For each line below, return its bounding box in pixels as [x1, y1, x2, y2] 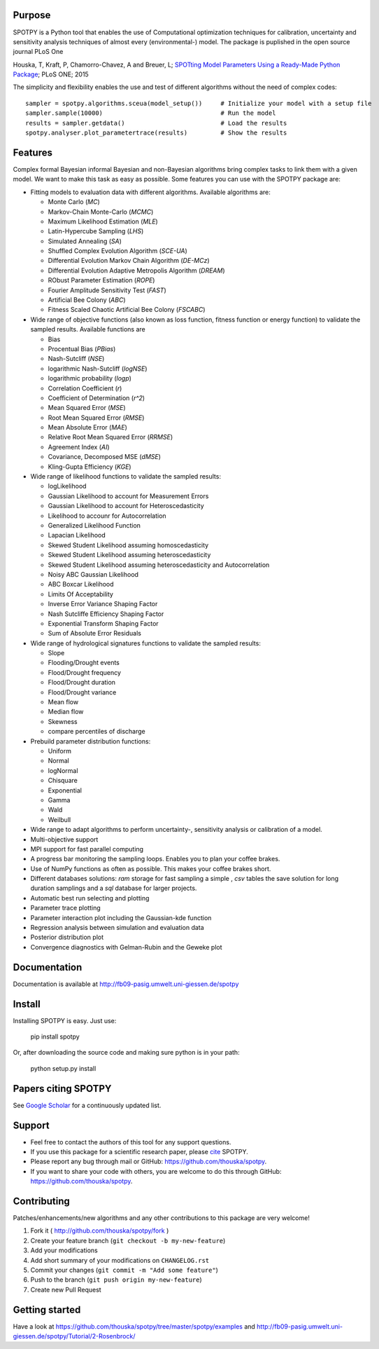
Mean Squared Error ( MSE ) [48, 404, 126, 412]
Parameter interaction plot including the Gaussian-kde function [30, 913, 212, 922]
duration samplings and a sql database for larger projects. [30, 884, 197, 893]
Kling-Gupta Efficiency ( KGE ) [48, 463, 132, 471]
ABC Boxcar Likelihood [48, 580, 115, 589]
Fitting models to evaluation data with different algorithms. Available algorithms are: [30, 188, 271, 196]
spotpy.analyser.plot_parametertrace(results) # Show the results [25, 129, 287, 137]
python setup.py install [30, 1064, 96, 1072]
